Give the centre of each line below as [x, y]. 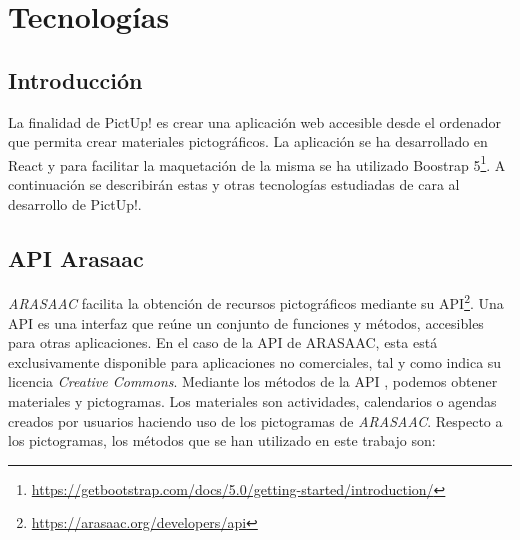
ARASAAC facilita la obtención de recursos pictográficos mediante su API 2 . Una [256, 302]
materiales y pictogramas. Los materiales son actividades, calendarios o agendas [252, 401]
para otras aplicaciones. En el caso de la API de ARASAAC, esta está [223, 342]
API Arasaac [76, 257]
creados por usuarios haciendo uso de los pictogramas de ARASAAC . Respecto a [255, 420]
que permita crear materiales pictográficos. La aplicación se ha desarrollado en [248, 141]
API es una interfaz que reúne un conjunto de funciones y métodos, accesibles [246, 322]
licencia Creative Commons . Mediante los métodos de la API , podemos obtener [253, 381]
